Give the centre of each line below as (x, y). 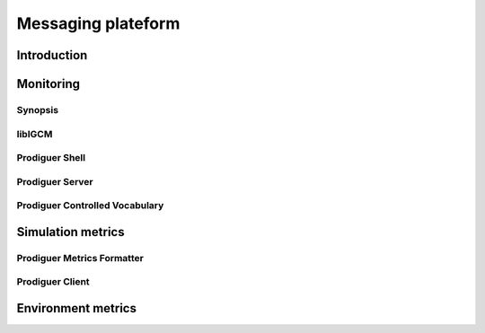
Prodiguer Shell (51, 158)
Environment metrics (76, 308)
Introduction (52, 55)
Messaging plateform (98, 23)
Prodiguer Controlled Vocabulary (90, 206)
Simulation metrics (71, 232)
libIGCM (35, 134)
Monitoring (48, 84)
